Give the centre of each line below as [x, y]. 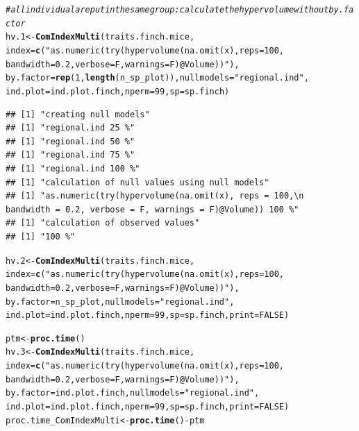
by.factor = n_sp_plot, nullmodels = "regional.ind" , [120, 302]
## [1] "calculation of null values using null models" [137, 182]
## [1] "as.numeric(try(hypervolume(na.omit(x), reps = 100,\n [155, 196]
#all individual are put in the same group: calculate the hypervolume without [167, 10]
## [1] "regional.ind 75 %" [70, 155]
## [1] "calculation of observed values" [103, 223]
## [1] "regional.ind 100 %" [73, 168]
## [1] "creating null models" [78, 114]
